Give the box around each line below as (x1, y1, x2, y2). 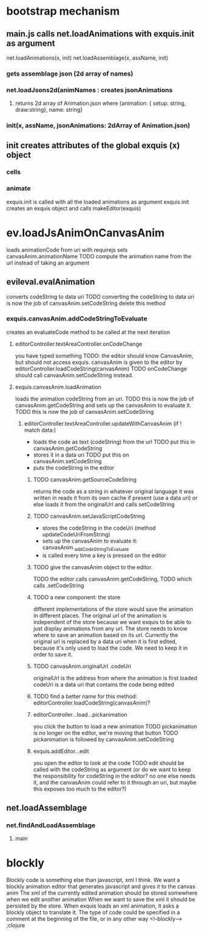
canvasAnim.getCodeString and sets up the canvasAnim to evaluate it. (15, 401, 192, 409)
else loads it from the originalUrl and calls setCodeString (33, 500, 175, 508)
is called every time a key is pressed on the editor (42, 552, 167, 559)
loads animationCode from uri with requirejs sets (6, 246, 128, 254)
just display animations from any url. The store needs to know (33, 625, 188, 632)
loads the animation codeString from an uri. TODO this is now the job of (15, 395, 194, 402)
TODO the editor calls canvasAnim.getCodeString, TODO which (33, 575, 192, 583)
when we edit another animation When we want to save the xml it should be (6, 896, 195, 903)
